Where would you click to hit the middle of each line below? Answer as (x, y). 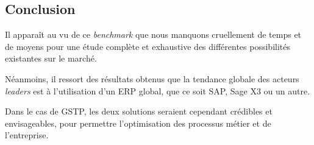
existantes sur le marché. (51, 58)
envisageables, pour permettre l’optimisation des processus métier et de (138, 123)
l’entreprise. (27, 135)
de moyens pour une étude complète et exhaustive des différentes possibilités (148, 46)
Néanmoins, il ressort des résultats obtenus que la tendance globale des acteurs (152, 78)
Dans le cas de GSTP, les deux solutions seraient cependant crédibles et (139, 111)
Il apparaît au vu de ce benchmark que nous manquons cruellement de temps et (153, 34)
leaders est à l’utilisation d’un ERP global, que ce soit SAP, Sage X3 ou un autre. (158, 90)
